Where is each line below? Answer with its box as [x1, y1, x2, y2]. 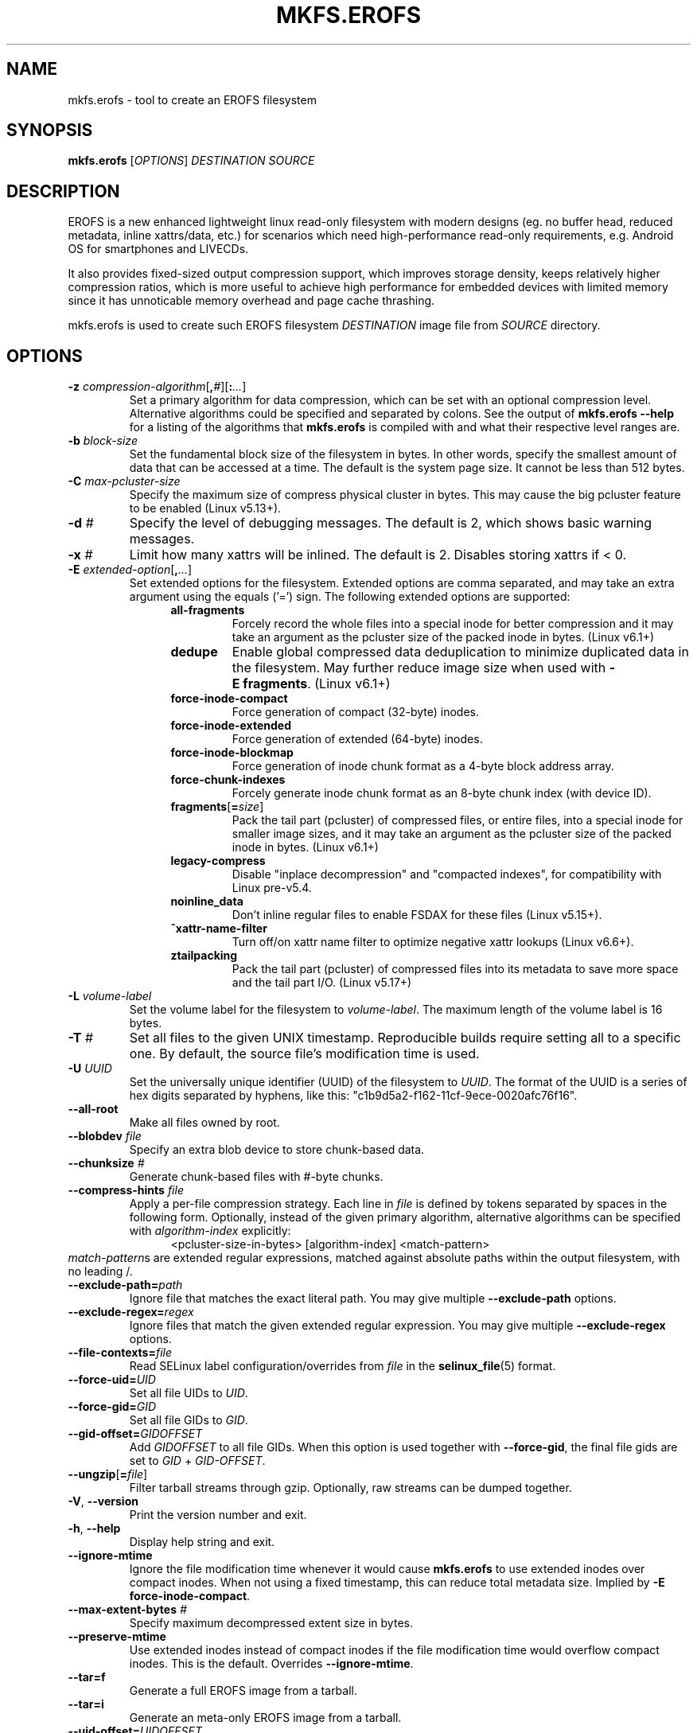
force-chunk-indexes [170, 773, 286, 787]
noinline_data [170, 894, 243, 909]
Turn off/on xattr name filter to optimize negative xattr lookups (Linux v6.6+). [232, 935, 634, 949]
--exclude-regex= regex [68, 1305, 194, 1319]
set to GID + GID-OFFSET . [129, 1454, 266, 1468]
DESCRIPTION [6, 181, 120, 201]
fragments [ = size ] [170, 800, 264, 814]
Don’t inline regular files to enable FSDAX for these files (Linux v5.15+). [232, 908, 602, 922]
